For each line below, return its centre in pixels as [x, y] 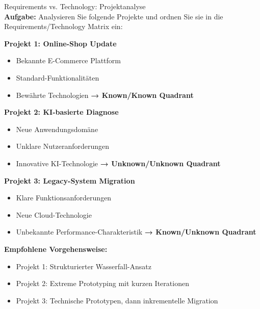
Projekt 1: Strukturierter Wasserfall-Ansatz [84, 266]
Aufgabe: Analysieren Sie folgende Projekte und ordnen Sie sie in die [114, 16]
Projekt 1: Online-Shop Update [60, 43]
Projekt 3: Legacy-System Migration [70, 180]
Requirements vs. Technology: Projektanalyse [75, 6]
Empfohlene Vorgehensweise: [56, 249]
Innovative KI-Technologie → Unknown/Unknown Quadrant [118, 163]
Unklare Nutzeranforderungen [62, 146]
